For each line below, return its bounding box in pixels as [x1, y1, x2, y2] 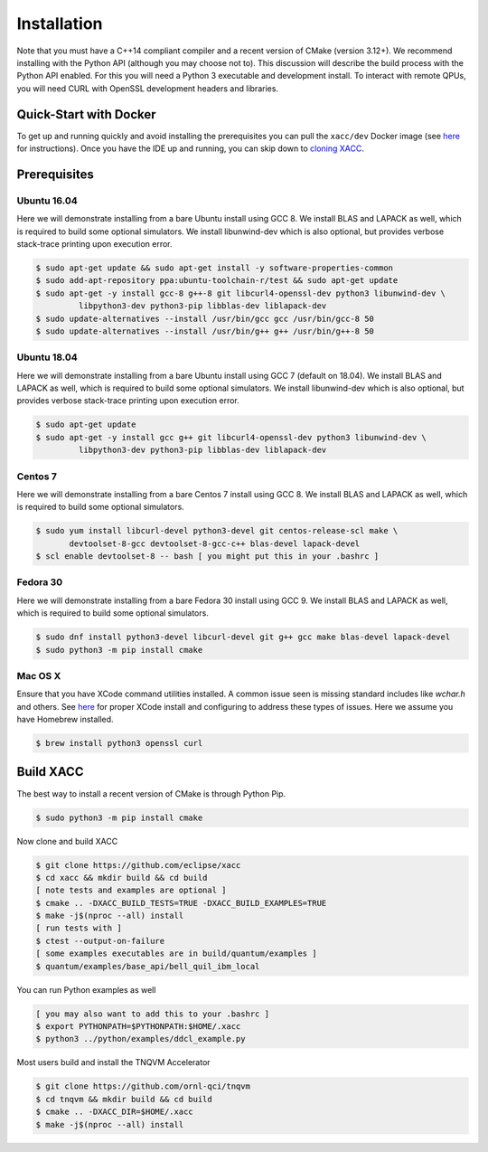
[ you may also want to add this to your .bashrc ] [35, 1008, 270, 1019]
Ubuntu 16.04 [16, 194, 78, 207]
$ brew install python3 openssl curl [35, 738, 203, 749]
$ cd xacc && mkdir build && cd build [35, 873, 208, 883]
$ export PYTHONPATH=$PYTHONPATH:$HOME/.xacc [35, 1022, 241, 1031]
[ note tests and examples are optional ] [35, 885, 227, 895]
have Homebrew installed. [16, 714, 114, 725]
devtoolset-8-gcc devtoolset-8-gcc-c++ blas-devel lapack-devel [69, 538, 361, 549]
